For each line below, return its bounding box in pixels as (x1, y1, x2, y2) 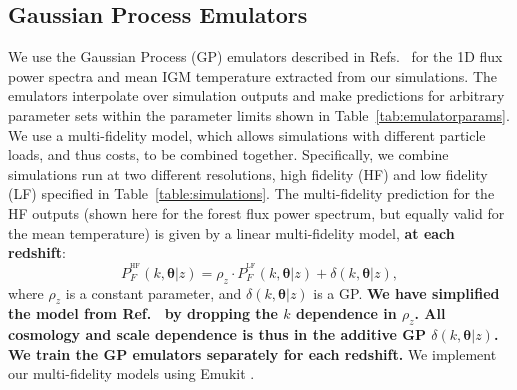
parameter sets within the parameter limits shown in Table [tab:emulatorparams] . (8, 104, 510, 125)
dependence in (295, 303, 397, 324)
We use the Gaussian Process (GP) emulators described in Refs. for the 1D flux (8, 46, 503, 67)
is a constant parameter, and (65, 282, 242, 303)
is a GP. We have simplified (313, 282, 500, 303)
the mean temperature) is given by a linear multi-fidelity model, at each (8, 222, 455, 243)
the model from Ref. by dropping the (8, 303, 278, 324)
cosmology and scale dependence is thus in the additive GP (8, 324, 426, 345)
